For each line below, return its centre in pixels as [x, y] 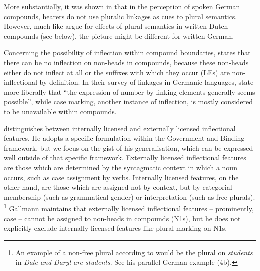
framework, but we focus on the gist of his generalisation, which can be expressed [129, 148]
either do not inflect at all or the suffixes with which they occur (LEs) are [117, 72]
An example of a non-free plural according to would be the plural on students [134, 252]
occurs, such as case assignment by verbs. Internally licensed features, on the [121, 177]
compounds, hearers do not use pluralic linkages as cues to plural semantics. [121, 16]
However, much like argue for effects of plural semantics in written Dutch [116, 26]
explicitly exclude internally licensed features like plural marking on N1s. [116, 228]
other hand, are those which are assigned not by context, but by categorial [118, 187]
